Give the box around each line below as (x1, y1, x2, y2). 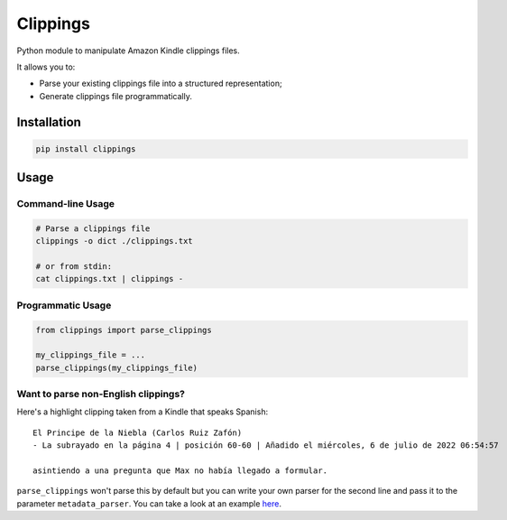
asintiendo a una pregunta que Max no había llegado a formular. (32, 466, 328, 476)
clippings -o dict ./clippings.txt (35, 236, 193, 246)
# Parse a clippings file (35, 223, 151, 234)
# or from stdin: (35, 262, 113, 272)
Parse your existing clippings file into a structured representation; (39, 78, 283, 89)
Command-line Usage (16, 198, 115, 210)
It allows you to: (16, 61, 76, 72)
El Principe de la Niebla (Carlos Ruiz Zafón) (32, 427, 243, 438)
